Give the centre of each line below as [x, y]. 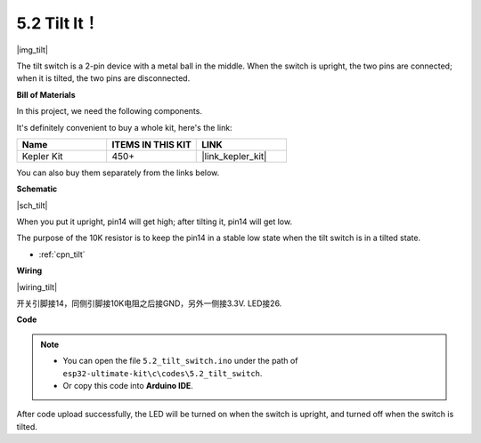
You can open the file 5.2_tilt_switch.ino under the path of [180, 361]
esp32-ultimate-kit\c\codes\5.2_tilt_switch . [163, 373]
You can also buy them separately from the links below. [118, 173]
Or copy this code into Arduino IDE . [128, 385]
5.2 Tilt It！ [58, 23]
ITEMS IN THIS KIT [151, 144]
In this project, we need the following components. [109, 111]
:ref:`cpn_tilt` [62, 254]
